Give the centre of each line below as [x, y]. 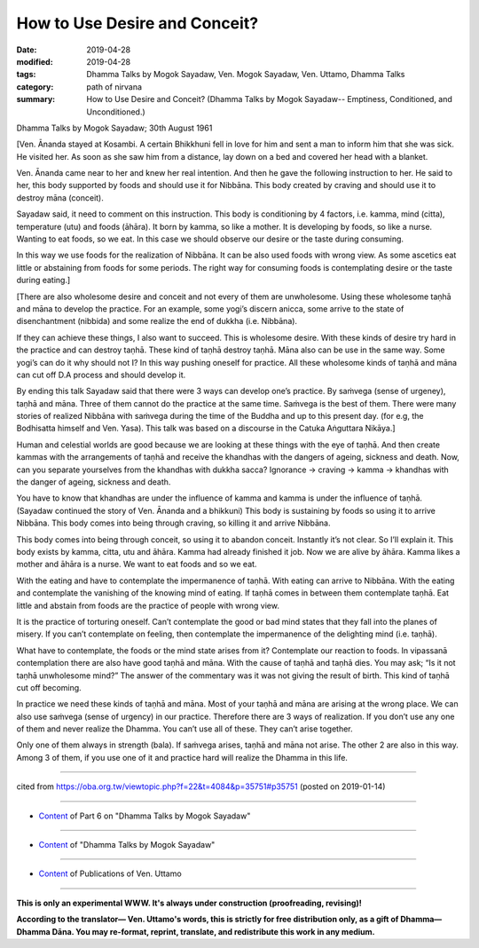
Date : [27, 50]
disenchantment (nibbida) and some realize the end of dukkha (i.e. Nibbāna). [157, 321]
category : [35, 87]
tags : [26, 75]
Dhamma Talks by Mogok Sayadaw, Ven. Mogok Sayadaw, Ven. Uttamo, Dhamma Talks [246, 75]
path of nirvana [114, 87]
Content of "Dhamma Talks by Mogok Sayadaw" [127, 845]
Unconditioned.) [116, 112]
